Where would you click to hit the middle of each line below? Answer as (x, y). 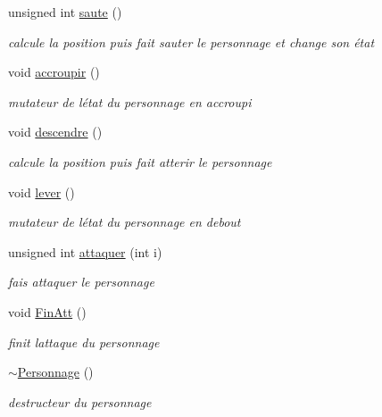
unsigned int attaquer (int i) (85, 251)
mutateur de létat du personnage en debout (125, 222)
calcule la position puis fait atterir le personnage (140, 161)
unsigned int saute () (65, 12)
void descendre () (55, 132)
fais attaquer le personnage (81, 282)
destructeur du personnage (80, 401)
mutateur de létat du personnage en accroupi (130, 101)
